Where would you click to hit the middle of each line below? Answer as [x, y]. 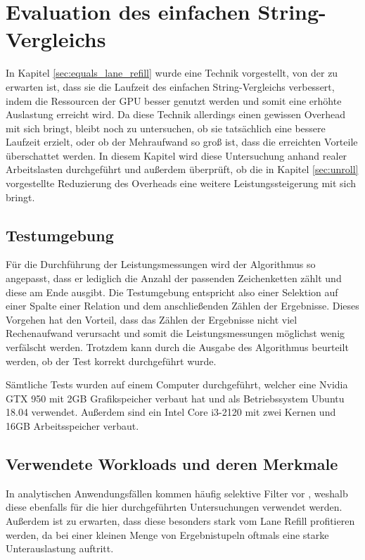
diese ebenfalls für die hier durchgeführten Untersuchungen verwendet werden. [174, 507]
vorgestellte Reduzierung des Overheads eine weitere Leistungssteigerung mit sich [181, 183]
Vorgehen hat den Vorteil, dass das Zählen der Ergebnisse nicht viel [152, 319]
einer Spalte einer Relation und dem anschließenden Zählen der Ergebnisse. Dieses [182, 306]
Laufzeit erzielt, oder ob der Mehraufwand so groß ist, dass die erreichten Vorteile [182, 142]
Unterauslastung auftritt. [60, 548]
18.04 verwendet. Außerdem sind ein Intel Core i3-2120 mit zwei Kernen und [171, 412]
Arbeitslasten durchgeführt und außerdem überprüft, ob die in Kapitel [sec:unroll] [182, 169]
